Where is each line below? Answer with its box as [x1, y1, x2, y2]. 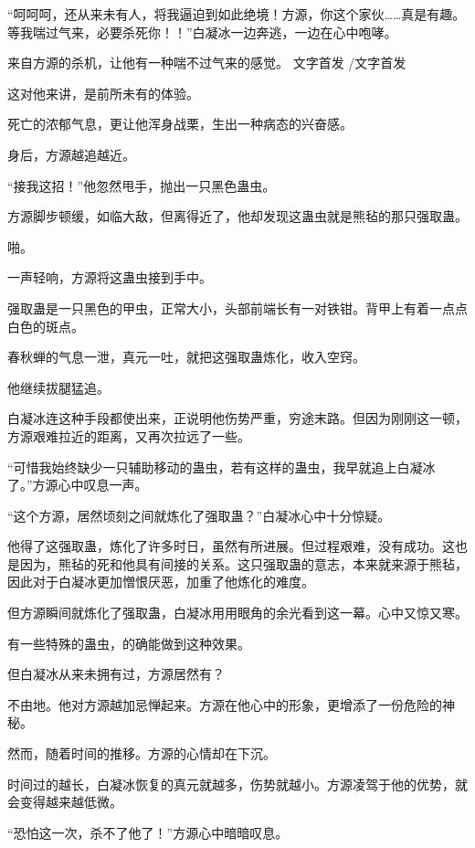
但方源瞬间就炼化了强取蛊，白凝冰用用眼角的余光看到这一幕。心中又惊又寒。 [7, 603, 468, 622]
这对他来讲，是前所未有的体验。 [7, 83, 199, 102]
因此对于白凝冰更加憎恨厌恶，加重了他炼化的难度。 [7, 572, 314, 591]
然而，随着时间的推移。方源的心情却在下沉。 [7, 744, 276, 763]
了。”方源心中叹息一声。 [7, 475, 148, 494]
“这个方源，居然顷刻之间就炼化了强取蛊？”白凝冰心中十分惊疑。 [7, 505, 391, 525]
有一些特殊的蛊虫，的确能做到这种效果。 [7, 633, 250, 652]
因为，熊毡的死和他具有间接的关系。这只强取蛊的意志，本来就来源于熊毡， [19, 554, 468, 573]
